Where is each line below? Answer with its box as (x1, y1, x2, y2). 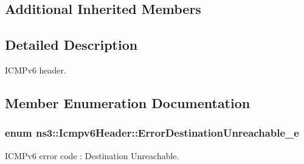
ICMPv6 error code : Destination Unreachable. (5, 149, 179, 162)
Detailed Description (5, 35, 138, 54)
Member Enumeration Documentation (5, 93, 250, 112)
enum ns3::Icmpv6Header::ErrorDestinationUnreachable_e (5, 125, 299, 140)
